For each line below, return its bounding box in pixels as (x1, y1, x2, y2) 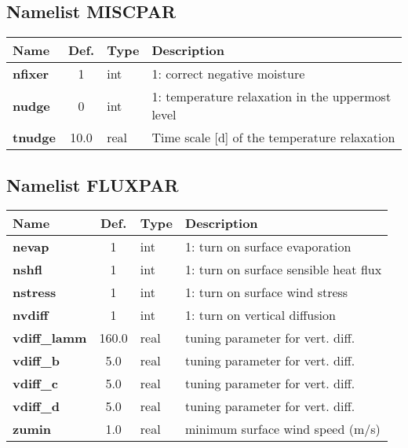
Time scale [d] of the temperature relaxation (151, 128, 395, 147)
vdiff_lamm (13, 329, 87, 347)
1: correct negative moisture (151, 64, 305, 83)
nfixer (13, 64, 49, 83)
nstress (13, 283, 56, 302)
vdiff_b (13, 351, 60, 370)
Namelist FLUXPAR (6, 172, 179, 196)
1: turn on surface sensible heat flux (185, 260, 382, 279)
